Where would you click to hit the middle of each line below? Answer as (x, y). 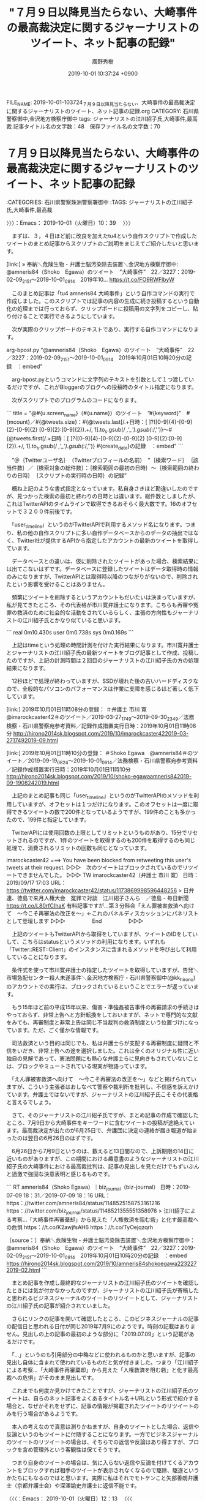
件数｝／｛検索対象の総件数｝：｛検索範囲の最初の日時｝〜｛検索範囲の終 (102, 468)
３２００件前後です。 (49, 511)
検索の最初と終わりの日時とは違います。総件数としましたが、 (121, 496)
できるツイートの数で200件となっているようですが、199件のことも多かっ (104, 811)
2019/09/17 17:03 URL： (36, 882)
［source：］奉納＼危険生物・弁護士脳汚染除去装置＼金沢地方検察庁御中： (101, 1240)
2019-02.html (24, 1270)
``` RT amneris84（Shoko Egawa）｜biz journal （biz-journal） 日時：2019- (99, 1187)
